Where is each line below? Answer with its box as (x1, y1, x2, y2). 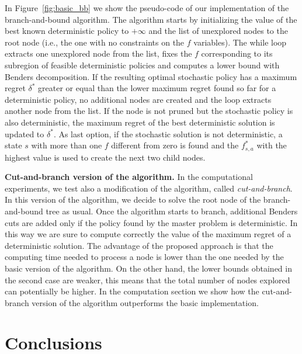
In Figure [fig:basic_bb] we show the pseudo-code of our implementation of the (5, 2, 289, 13)
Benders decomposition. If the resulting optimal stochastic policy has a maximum (5, 70, 297, 82)
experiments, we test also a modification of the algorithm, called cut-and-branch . (5, 182, 293, 194)
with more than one (31, 139, 102, 151)
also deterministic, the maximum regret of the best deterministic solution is (5, 116, 275, 128)
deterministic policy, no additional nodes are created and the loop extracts (5, 93, 272, 105)
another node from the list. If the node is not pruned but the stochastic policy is (5, 105, 293, 117)
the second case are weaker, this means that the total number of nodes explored (5, 273, 290, 286)
